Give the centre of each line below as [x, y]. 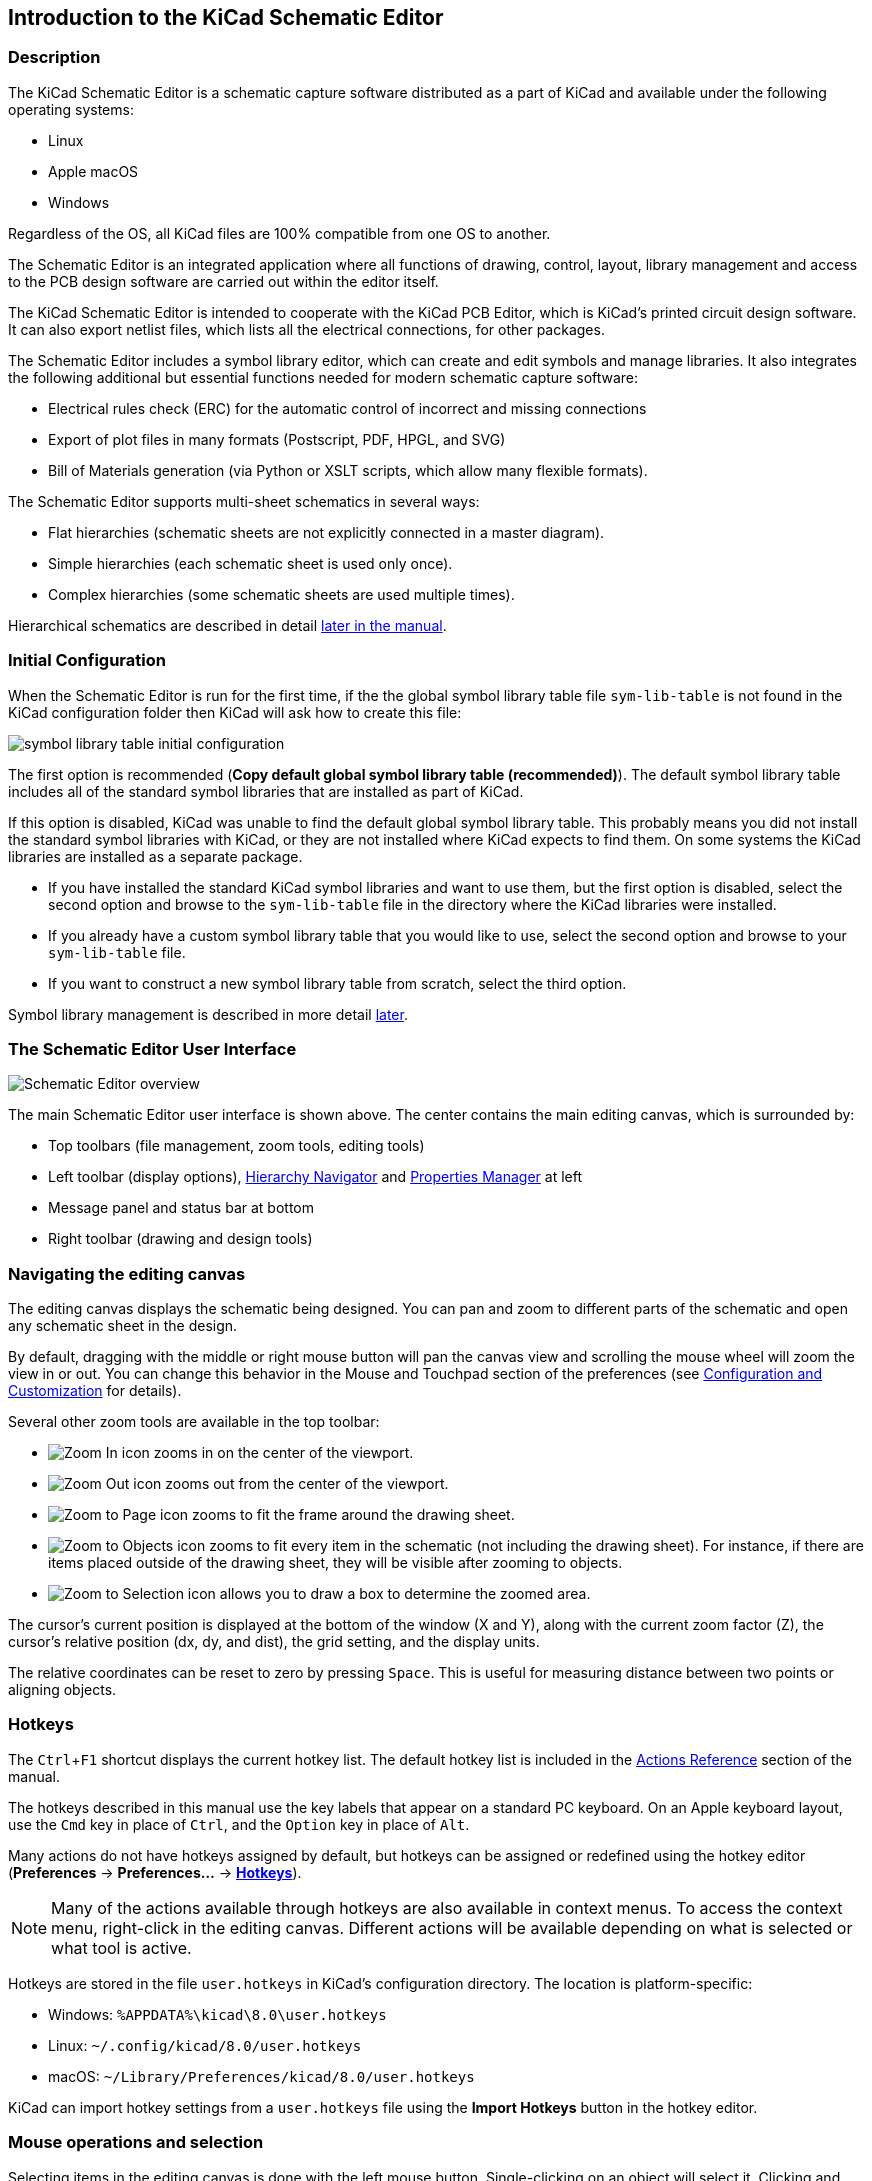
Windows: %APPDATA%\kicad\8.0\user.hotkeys [217, 2014]
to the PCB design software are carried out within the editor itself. [223, 281]
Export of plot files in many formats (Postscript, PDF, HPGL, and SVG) [277, 439]
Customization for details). [95, 1391]
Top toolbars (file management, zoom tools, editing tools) [236, 1146]
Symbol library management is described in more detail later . [208, 1014]
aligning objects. [62, 1690]
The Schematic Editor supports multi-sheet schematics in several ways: [244, 501]
